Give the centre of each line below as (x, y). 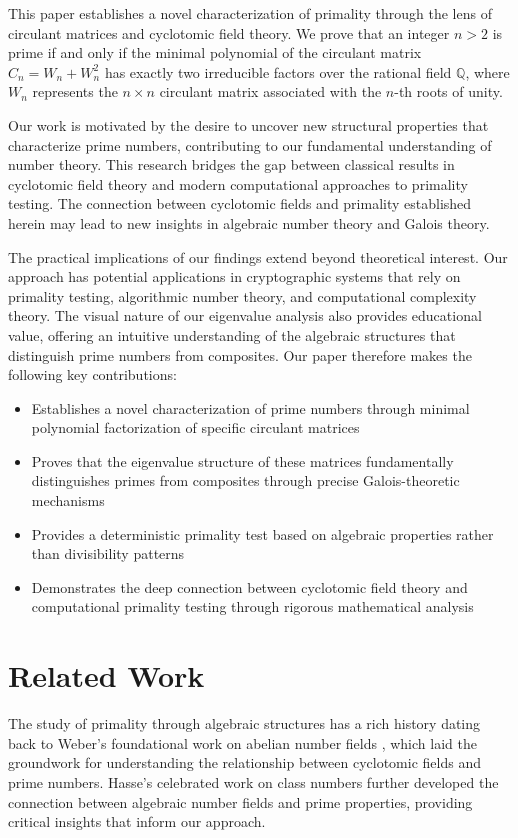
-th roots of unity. (448, 91)
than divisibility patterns (108, 553)
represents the (75, 91)
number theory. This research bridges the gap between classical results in (231, 164)
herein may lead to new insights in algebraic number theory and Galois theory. (249, 222)
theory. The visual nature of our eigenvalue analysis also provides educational (245, 315)
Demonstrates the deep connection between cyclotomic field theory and (249, 586)
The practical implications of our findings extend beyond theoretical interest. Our (258, 256)
